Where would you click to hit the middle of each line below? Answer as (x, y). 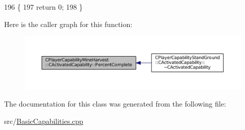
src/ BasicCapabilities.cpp (44, 121)
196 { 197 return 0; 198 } (44, 7)
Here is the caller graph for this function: (68, 24)
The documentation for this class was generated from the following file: (115, 104)
